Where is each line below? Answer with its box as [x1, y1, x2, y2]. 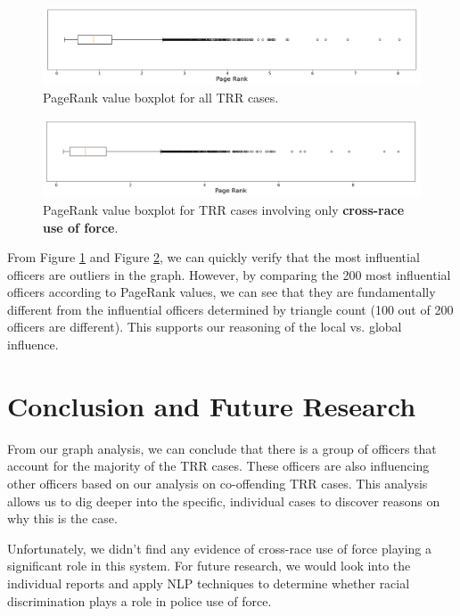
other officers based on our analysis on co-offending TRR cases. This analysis [7, 473, 428, 492]
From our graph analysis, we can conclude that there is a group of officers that [7, 439, 437, 457]
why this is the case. [7, 509, 118, 528]
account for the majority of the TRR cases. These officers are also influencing [7, 456, 430, 475]
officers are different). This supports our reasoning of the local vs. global [7, 317, 402, 336]
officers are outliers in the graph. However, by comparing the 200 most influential [7, 265, 451, 283]
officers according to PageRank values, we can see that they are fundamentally [7, 283, 436, 301]
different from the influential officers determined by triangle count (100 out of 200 [7, 300, 454, 318]
